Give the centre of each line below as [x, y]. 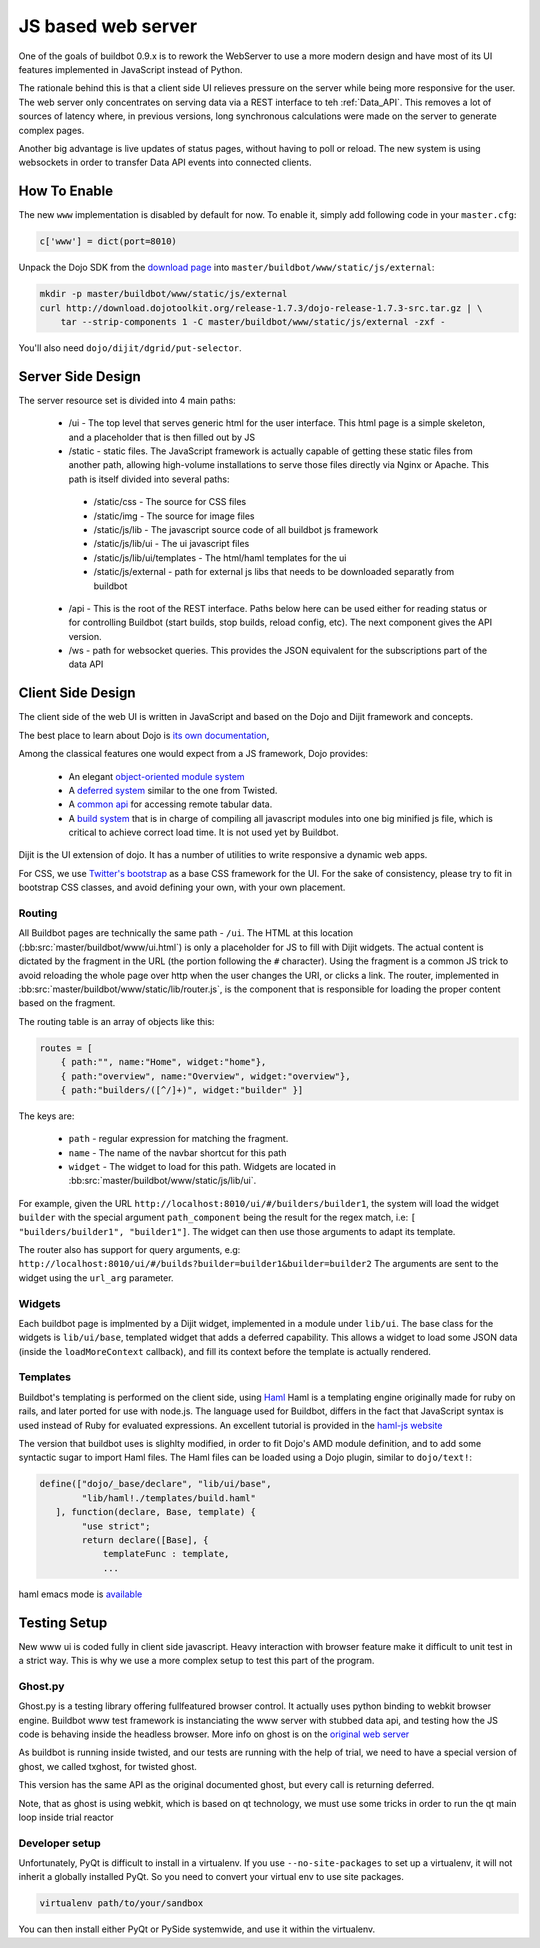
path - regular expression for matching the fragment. [178, 1139]
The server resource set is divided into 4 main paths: [127, 400]
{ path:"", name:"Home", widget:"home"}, [163, 1062]
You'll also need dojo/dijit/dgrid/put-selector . [130, 347]
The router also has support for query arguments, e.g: [129, 1250]
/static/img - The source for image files [174, 516]
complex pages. [51, 130]
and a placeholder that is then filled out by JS [161, 437]
